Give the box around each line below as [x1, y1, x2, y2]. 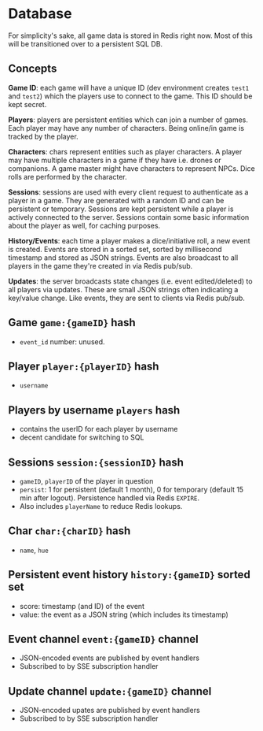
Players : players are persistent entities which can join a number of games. [8, 115, 249, 124]
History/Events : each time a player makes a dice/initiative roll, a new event [8, 236, 250, 245]
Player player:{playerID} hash [8, 359, 159, 373]
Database [8, 5, 72, 23]
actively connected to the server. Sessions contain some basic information [8, 212, 250, 221]
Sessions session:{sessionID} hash [8, 455, 184, 469]
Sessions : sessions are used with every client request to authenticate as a [8, 187, 249, 197]
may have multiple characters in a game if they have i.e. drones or [8, 155, 221, 165]
